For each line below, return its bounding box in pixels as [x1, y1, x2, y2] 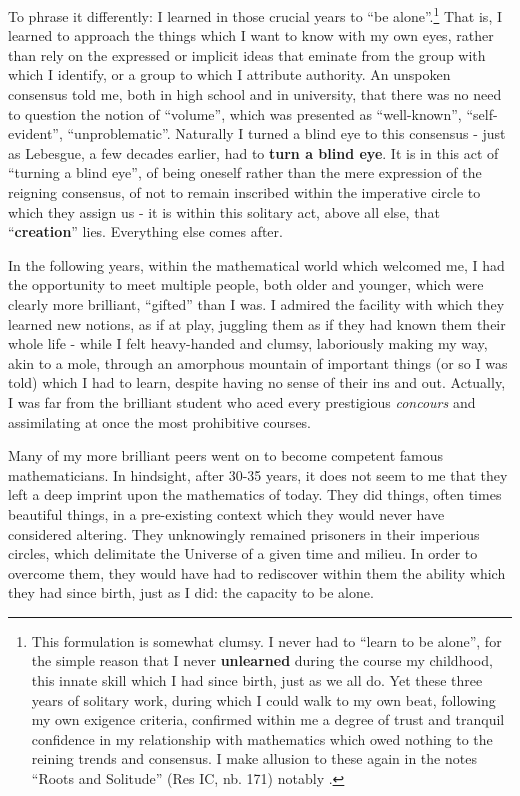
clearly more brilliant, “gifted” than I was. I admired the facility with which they [8, 293, 505, 314]
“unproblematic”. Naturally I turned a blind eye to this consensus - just [67, 123, 506, 144]
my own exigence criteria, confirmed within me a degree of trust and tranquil [31, 709, 505, 730]
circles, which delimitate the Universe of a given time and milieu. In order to [8, 543, 478, 564]
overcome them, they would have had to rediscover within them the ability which [8, 562, 506, 583]
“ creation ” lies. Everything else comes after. [8, 221, 283, 242]
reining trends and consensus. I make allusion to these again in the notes [31, 748, 477, 769]
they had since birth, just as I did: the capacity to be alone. [8, 582, 374, 603]
